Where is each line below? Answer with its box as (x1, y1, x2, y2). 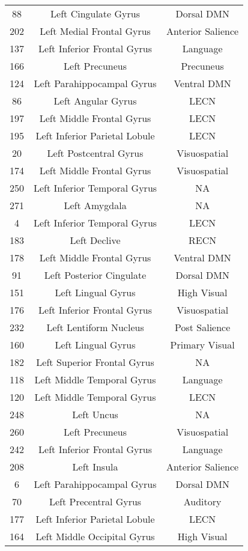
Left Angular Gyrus (53, 94, 137, 108)
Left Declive (70, 233, 121, 247)
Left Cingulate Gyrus (50, 7, 141, 20)
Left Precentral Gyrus (49, 495, 142, 508)
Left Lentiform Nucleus (46, 320, 144, 334)
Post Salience (174, 320, 231, 334)
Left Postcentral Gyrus (47, 146, 144, 160)
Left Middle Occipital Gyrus (35, 529, 155, 543)
